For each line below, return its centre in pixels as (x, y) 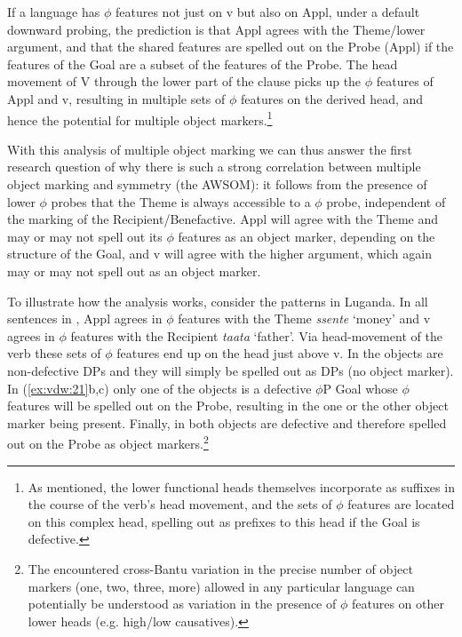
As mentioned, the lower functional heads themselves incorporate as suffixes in (241, 486)
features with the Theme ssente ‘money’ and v (304, 318)
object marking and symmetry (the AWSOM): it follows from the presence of (217, 184)
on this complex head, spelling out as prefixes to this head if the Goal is (224, 521)
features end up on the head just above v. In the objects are (280, 353)
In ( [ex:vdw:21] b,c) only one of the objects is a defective (159, 388)
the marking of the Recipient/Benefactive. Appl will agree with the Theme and (223, 219)
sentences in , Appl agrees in (85, 318)
